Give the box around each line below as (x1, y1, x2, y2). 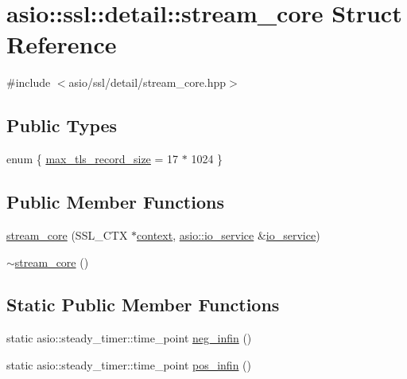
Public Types (6, 113, 118, 138)
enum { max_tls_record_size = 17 (6, 150, 179, 167)
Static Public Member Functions (6, 292, 280, 317)
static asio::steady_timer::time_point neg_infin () (6, 330, 252, 346)
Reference (6, 28, 117, 61)
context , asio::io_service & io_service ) (137, 226, 320, 243)
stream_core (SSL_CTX (6, 226, 128, 243)
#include (6, 74, 51, 91)
